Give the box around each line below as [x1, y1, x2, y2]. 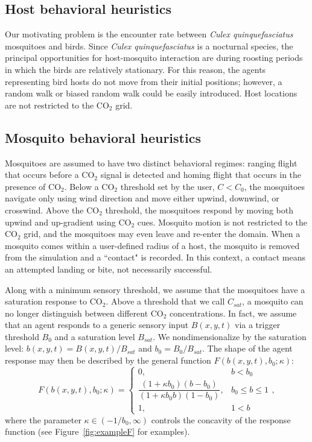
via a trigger [235, 318, 281, 331]
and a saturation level [54, 330, 135, 343]
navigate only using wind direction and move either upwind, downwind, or [5, 192, 279, 204]
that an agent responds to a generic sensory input [5, 318, 189, 331]
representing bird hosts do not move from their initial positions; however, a [5, 75, 282, 87]
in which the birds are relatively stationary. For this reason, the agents [5, 63, 266, 75]
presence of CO [5, 180, 62, 192]
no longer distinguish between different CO [5, 306, 164, 319]
